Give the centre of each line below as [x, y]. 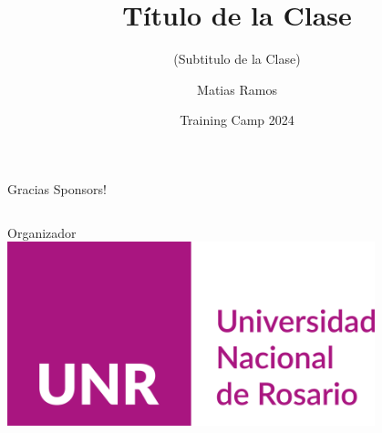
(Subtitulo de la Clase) [237, 59]
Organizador [42, 232]
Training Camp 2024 [237, 120]
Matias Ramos [237, 89]
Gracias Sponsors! [57, 188]
